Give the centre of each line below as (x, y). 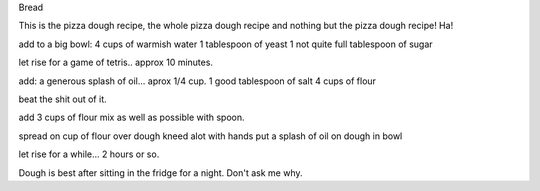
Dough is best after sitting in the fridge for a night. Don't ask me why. (161, 172)
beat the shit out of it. (62, 99)
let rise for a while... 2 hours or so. (89, 154)
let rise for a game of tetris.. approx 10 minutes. (116, 62)
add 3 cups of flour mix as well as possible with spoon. (131, 117)
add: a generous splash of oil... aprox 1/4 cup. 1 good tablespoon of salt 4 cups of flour (197, 81)
